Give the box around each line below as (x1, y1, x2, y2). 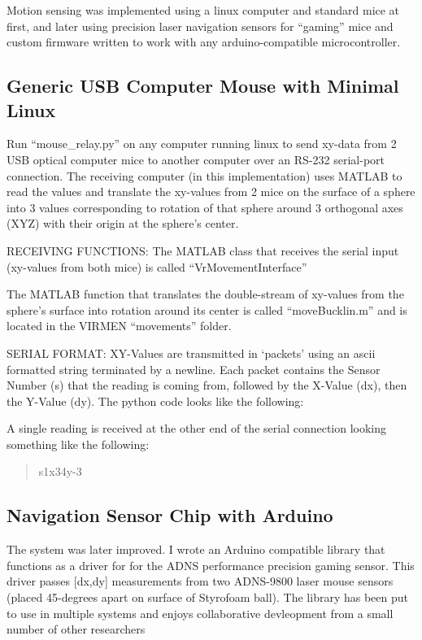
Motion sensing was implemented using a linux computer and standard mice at (7, 2, 400, 18)
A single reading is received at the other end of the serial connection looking (7, 420, 387, 437)
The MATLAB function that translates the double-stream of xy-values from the (7, 285, 404, 303)
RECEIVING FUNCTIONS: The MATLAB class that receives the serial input (7, 242, 399, 259)
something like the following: (7, 435, 150, 452)
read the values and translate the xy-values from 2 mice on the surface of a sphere (7, 183, 415, 200)
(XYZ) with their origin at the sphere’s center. (7, 215, 239, 232)
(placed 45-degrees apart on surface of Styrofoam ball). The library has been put (7, 589, 408, 606)
